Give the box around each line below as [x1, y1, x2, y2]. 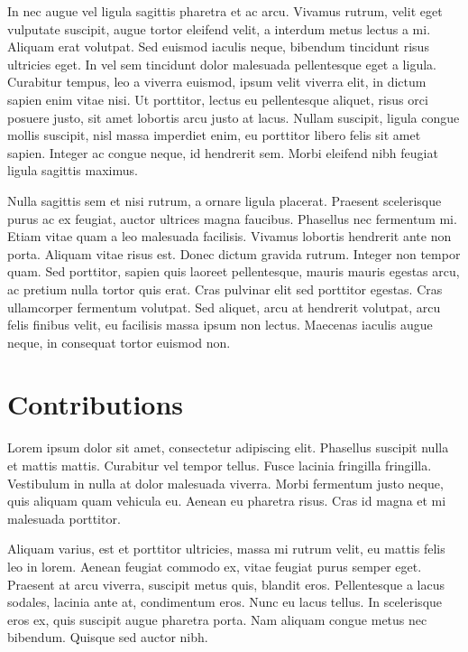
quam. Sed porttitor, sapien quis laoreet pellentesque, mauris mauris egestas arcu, [7, 262, 460, 281]
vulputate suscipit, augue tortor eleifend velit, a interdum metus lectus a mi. [7, 19, 431, 38]
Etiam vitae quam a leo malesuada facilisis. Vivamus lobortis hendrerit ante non [7, 227, 452, 246]
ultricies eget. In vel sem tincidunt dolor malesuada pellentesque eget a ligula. [7, 54, 436, 73]
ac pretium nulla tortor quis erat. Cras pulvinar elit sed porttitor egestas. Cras [7, 279, 443, 298]
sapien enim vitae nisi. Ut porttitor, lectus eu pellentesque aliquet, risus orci [7, 89, 428, 108]
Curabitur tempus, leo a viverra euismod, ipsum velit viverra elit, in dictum [7, 72, 427, 91]
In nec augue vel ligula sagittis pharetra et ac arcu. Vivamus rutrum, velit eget [7, 2, 443, 20]
